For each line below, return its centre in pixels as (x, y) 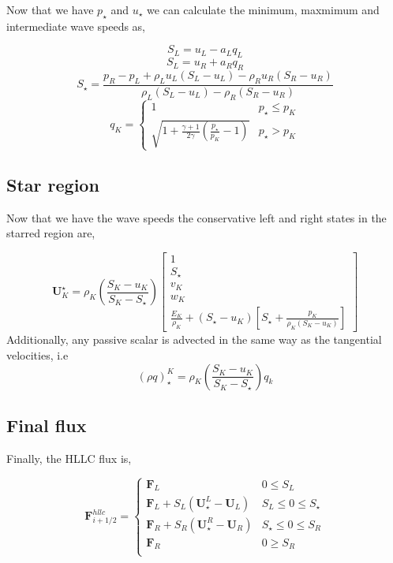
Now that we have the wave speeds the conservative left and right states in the (196, 217)
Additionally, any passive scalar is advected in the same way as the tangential (194, 339)
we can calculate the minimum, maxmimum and (263, 9)
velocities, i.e (37, 355)
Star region (53, 184)
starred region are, (51, 233)
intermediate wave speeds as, (76, 26)
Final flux (47, 425)
